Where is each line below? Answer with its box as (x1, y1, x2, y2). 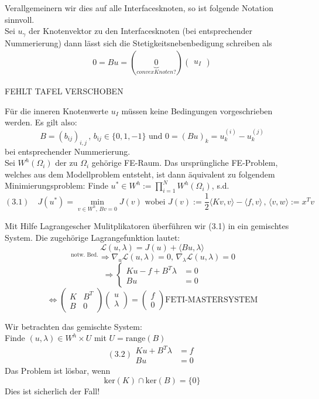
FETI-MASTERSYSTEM (165, 295, 258, 304)
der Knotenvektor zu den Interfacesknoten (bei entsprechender (29, 25, 252, 37)
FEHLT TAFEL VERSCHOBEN (5, 85, 124, 97)
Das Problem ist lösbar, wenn (5, 364, 111, 377)
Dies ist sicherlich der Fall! (5, 384, 100, 397)
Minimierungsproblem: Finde (5, 179, 108, 192)
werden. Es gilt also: (5, 116, 77, 128)
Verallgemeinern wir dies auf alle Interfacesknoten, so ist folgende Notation (5, 2, 273, 13)
